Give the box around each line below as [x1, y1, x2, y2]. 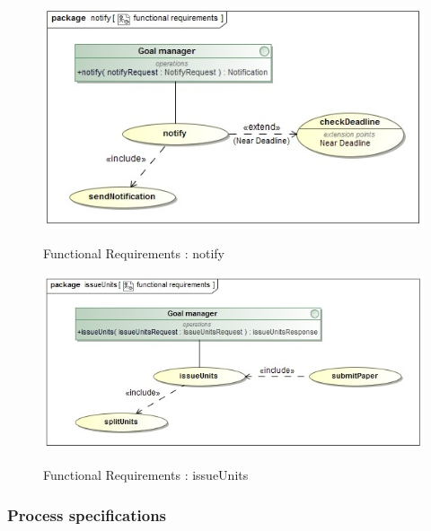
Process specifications [7, 503, 167, 526]
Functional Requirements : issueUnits [43, 466, 249, 484]
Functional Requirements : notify [43, 244, 224, 263]
